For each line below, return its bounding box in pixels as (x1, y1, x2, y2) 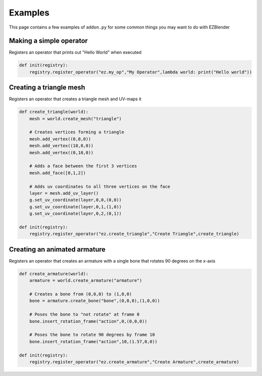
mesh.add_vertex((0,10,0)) (29, 150, 94, 155)
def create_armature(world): (19, 271, 89, 276)
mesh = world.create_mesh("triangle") (29, 116, 122, 121)
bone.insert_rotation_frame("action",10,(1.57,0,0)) (29, 339, 158, 344)
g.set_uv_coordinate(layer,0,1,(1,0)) (29, 204, 122, 209)
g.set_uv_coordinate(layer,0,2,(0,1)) (29, 211, 122, 217)
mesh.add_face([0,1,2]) (29, 170, 86, 175)
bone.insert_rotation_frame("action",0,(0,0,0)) (29, 318, 147, 324)
